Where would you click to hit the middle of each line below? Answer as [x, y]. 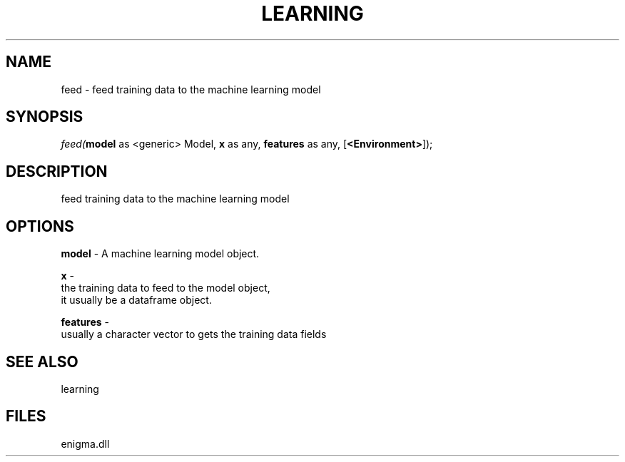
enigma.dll [85, 443]
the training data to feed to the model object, [166, 288]
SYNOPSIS [45, 117]
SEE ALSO [42, 361]
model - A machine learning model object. [160, 254]
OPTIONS [40, 226]
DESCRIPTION [57, 171]
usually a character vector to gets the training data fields [194, 334]
